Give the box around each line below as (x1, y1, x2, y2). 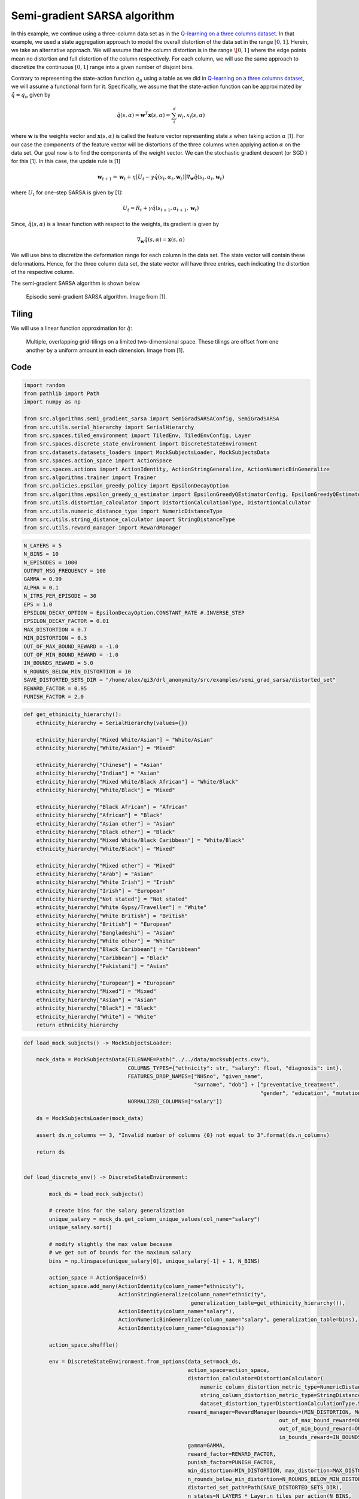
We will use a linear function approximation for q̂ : (11, 324, 133, 332)
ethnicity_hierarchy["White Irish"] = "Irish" (36, 879, 176, 886)
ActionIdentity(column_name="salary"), (118, 1308, 236, 1315)
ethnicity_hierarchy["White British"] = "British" (36, 912, 188, 919)
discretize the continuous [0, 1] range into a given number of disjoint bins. (11, 64, 194, 71)
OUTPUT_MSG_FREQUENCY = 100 (23, 567, 106, 574)
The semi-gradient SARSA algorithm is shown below (11, 279, 140, 287)
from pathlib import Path (23, 390, 100, 397)
